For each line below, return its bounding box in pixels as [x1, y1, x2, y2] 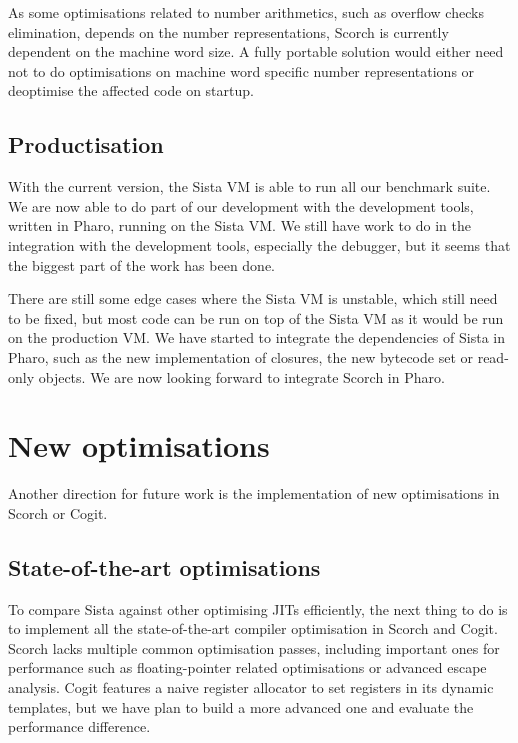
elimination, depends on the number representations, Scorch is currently [8, 21, 449, 42]
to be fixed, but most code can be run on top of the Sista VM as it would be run [8, 307, 504, 328]
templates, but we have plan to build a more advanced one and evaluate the [8, 696, 474, 717]
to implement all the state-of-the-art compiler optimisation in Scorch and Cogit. [8, 618, 498, 639]
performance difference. [8, 716, 151, 737]
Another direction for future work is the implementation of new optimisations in [8, 483, 500, 504]
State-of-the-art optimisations [8, 551, 321, 582]
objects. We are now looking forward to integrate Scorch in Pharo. [38, 366, 445, 387]
